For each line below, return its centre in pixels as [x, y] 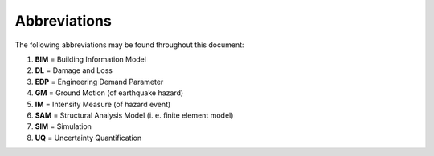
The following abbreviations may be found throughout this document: [129, 45]
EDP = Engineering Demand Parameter [99, 82]
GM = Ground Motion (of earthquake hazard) [109, 93]
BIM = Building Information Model [90, 59]
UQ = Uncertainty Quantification [88, 138]
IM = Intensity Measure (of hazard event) [103, 104]
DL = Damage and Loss [74, 70]
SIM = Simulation [63, 126]
